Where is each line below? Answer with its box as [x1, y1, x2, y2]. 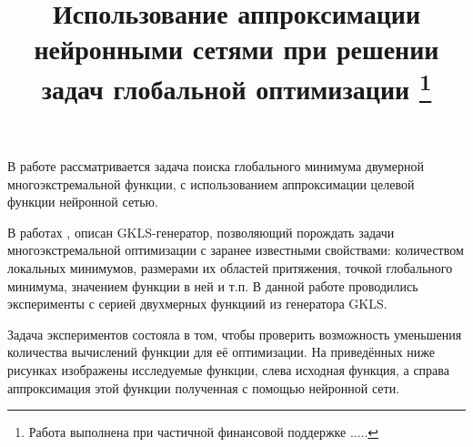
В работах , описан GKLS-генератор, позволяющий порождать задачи [7, 222, 395, 241]
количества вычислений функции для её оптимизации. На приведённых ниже [7, 342, 436, 361]
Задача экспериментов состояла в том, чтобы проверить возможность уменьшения [7, 324, 462, 343]
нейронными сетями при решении [34, 30, 439, 67]
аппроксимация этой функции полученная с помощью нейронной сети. [7, 378, 400, 397]
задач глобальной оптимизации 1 [41, 66, 432, 107]
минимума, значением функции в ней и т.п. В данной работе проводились [7, 276, 418, 295]
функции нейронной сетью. [7, 192, 158, 211]
